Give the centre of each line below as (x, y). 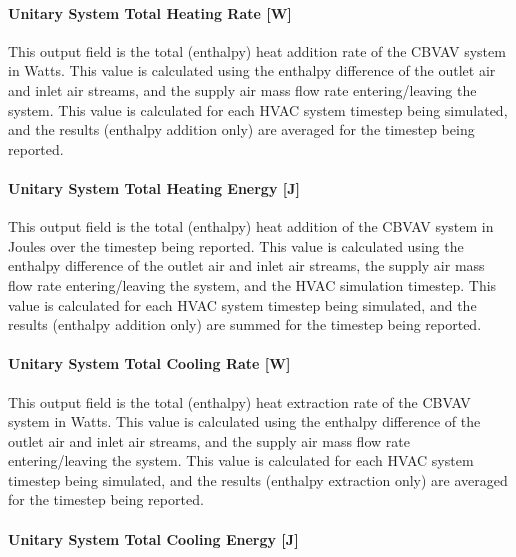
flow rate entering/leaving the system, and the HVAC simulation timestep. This (252, 284)
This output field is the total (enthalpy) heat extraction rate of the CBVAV (239, 401)
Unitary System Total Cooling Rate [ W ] (149, 363)
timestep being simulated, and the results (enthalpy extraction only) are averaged (258, 479)
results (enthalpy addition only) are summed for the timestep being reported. (245, 324)
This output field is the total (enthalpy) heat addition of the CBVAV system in (251, 226)
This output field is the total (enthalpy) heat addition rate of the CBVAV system (257, 50)
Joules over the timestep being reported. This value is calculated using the (236, 245)
